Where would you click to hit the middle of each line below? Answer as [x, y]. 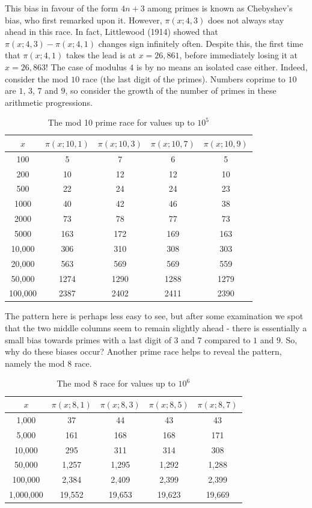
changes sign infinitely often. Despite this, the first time [201, 43]
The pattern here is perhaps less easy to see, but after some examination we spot [154, 316]
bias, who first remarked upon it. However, [84, 20]
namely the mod [35, 363]
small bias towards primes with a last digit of [88, 339]
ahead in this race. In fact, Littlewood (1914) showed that [112, 32]
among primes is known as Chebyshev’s [220, 8]
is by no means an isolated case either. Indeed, [222, 66]
